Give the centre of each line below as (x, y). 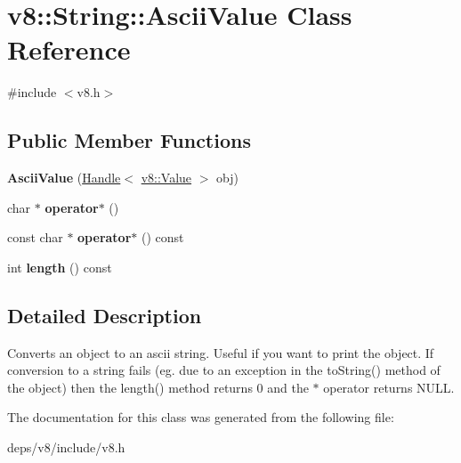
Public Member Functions (129, 140)
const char (35, 237)
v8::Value (166, 178)
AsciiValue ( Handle (64, 178)
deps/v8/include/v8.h (66, 447)
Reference (69, 49)
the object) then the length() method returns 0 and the (158, 387)
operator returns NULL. (389, 387)
